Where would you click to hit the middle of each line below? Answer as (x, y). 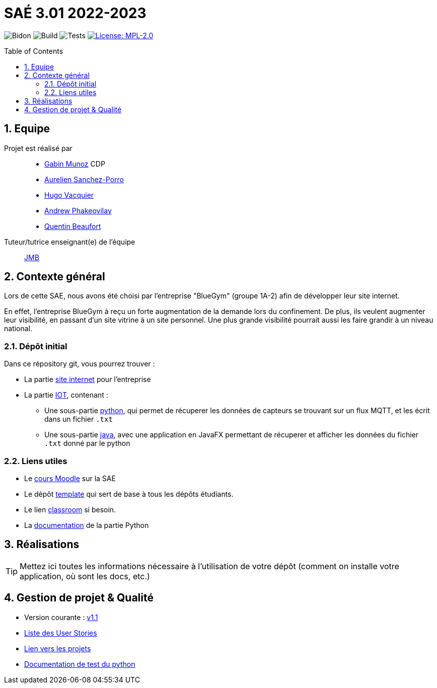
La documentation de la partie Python (87, 525)
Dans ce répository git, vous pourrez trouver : (80, 364)
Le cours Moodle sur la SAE (70, 478)
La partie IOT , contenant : (66, 395)
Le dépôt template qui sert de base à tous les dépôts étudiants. (129, 494)
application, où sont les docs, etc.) (85, 576)
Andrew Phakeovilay (78, 210)
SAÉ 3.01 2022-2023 (75, 13)
